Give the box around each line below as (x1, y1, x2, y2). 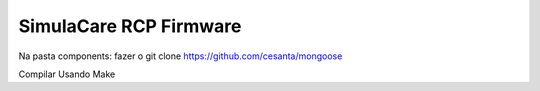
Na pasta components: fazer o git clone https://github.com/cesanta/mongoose (18, 50, 343, 62)
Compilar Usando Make (18, 68, 116, 80)
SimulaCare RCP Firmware (18, 15, 242, 37)
